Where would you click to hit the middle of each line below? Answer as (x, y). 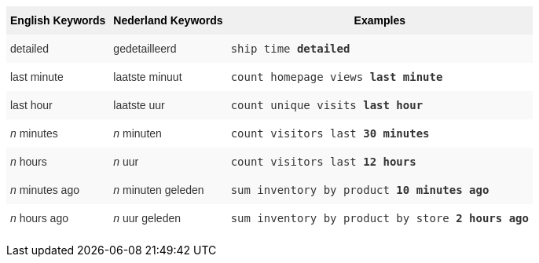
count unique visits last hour (327, 105)
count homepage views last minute (337, 77)
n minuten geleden (159, 190)
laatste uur (139, 105)
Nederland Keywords (168, 20)
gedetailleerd (145, 49)
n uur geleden (147, 218)
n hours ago (39, 218)
